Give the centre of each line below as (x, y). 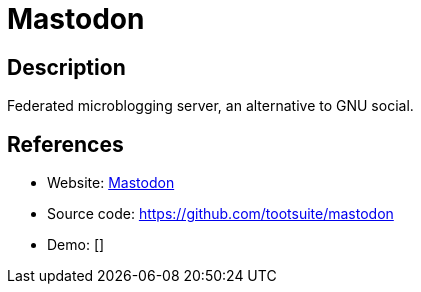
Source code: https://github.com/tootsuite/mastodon (220, 214)
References (65, 144)
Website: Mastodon (111, 183)
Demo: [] (76, 245)
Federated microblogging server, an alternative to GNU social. (210, 106)
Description (66, 67)
